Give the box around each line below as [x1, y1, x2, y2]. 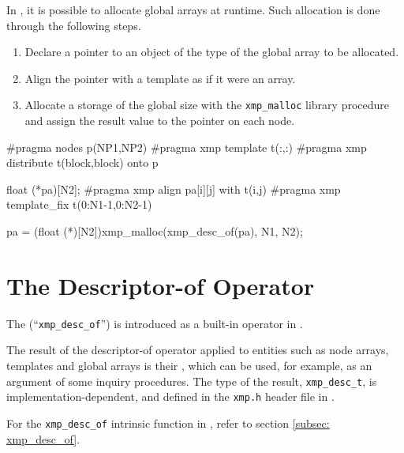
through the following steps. [6, 17, 141, 33]
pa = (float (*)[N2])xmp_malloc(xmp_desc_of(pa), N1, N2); [6, 223, 303, 239]
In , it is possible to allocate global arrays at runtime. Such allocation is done [6, 2, 380, 17]
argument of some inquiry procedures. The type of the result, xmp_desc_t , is [6, 372, 377, 389]
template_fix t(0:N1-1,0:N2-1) [6, 196, 152, 213]
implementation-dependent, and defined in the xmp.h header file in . [6, 388, 335, 405]
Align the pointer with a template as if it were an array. [24, 70, 296, 86]
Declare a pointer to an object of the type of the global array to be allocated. [24, 43, 399, 60]
